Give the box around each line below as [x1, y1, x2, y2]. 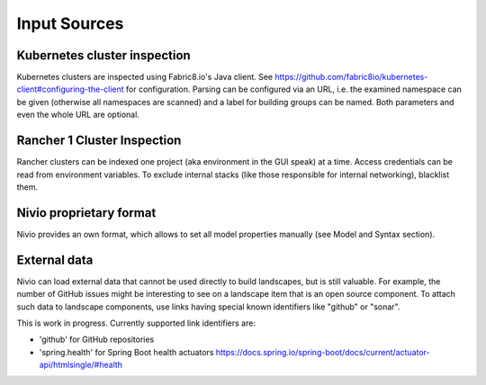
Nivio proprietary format [16, 205, 157, 220]
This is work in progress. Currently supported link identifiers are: [16, 318, 256, 328]
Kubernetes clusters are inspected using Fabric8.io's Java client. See [16, 72, 274, 83]
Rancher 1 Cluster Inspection [16, 133, 182, 148]
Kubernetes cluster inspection [16, 48, 191, 63]
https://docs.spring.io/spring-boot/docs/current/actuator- [215, 346, 430, 357]
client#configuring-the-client [16, 84, 125, 94]
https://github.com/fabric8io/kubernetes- [274, 72, 428, 83]
